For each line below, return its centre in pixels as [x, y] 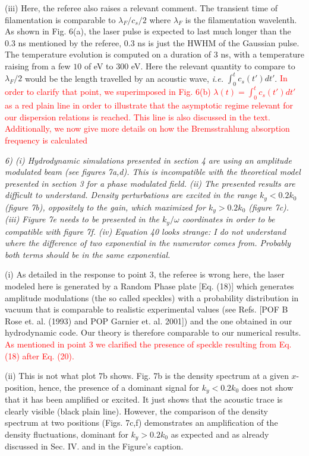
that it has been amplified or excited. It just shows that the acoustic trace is [144, 399]
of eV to [99, 66]
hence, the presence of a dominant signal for [119, 387]
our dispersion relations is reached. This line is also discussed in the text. [138, 117]
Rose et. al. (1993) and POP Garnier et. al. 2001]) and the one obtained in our [149, 321]
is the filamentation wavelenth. [241, 19]
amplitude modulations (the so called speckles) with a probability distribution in [152, 297]
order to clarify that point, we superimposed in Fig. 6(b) [108, 92]
